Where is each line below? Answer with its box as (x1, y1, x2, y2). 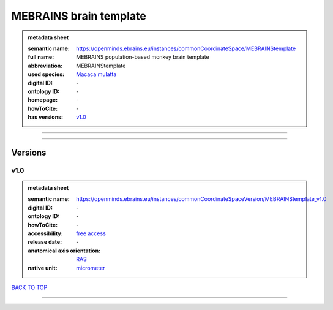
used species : (28, 70, 64, 78)
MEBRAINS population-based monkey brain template (76, 53, 209, 61)
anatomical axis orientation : (28, 247, 101, 254)
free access (76, 230, 107, 237)
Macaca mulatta (76, 70, 117, 78)
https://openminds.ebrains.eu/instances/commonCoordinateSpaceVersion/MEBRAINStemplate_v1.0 (76, 195, 327, 203)
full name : (28, 53, 54, 61)
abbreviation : (28, 62, 63, 69)
